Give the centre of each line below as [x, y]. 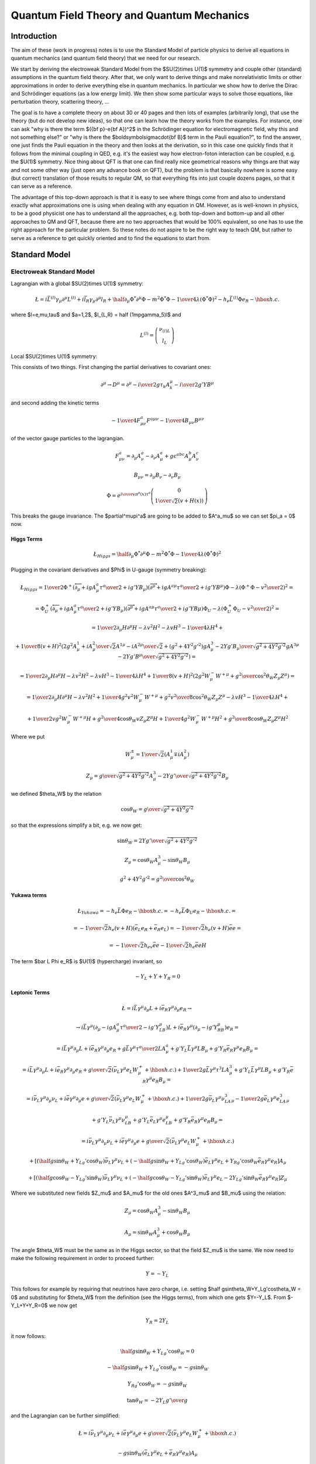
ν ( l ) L [165, 330]
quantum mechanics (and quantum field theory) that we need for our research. [106, 58]
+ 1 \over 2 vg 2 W [47, 718]
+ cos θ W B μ [176, 1233]
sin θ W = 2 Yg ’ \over [141, 842]
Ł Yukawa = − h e [98, 912]
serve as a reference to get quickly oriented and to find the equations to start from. [111, 238]
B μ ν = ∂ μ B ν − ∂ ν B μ [157, 476]
